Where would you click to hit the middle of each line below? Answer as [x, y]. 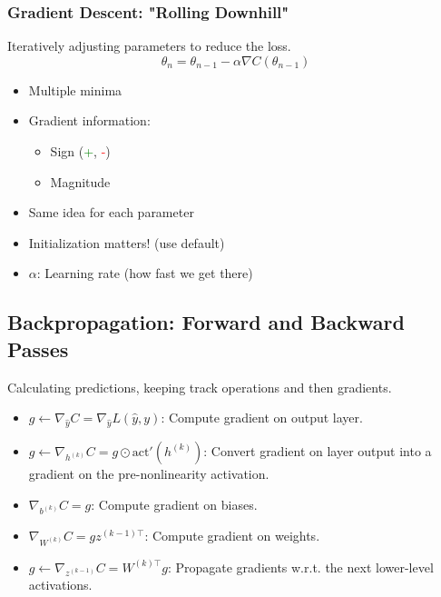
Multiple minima [75, 90]
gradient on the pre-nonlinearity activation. [149, 473]
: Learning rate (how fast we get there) [145, 273]
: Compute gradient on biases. [174, 504]
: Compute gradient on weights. [232, 536]
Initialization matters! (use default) [127, 242]
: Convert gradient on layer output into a [318, 450]
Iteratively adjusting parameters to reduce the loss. [149, 46]
